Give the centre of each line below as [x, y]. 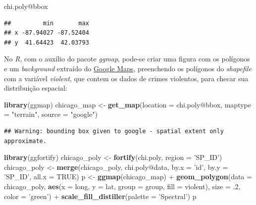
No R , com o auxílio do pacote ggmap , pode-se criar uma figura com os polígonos [127, 59]
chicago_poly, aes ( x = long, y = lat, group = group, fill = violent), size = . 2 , [122, 186]
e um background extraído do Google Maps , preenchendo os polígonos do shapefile [128, 68]
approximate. [25, 141]
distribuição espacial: [36, 88]
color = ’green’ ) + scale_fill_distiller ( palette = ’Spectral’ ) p [100, 196]
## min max [47, 23]
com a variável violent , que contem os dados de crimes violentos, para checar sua [126, 78]
